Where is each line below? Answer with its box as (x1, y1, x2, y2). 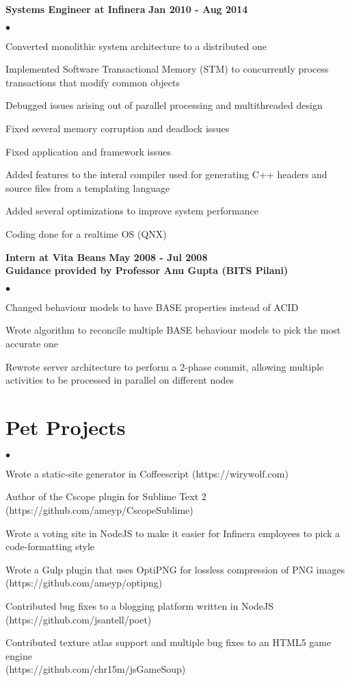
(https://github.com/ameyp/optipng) (5, 575, 163, 590)
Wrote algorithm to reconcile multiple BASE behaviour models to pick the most (5, 323, 341, 337)
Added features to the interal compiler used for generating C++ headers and (5, 167, 327, 182)
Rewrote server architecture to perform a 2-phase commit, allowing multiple (5, 359, 324, 373)
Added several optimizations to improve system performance (5, 203, 258, 218)
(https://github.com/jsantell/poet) (5, 612, 152, 626)
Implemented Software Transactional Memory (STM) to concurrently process (5, 62, 329, 76)
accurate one (5, 336, 59, 350)
